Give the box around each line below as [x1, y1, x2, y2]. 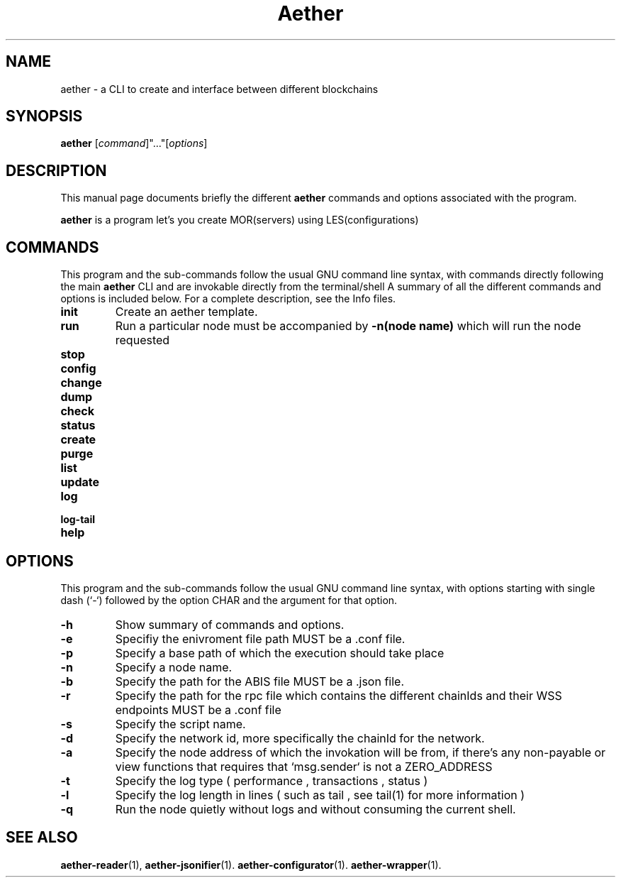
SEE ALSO [6, 828, 78, 847]
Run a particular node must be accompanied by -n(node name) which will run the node [115, 319, 581, 334]
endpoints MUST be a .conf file [115, 702, 281, 717]
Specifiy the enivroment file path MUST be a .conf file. [115, 631, 405, 646]
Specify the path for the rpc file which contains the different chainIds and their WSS [115, 688, 562, 703]
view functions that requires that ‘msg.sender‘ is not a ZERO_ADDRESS [115, 759, 493, 774]
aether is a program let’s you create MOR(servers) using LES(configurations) [60, 214, 419, 226]
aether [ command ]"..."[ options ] [60, 137, 208, 150]
